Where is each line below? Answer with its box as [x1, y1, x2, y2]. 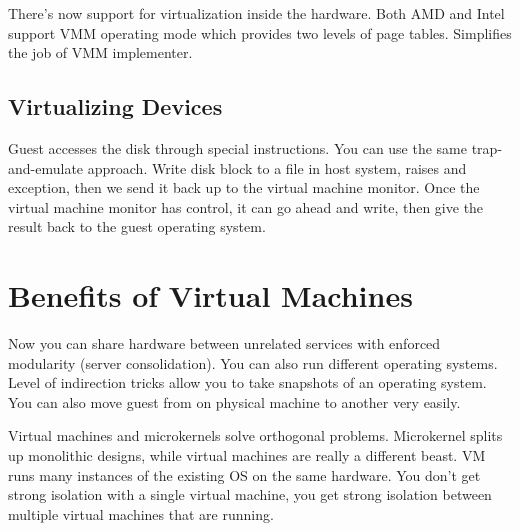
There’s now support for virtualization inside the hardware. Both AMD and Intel [8, 3, 505, 23]
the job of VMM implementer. [8, 42, 193, 63]
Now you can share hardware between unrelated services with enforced [8, 333, 441, 354]
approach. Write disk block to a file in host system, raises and [87, 157, 467, 178]
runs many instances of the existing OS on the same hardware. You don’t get [8, 464, 481, 485]
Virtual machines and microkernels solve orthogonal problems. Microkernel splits [8, 425, 503, 446]
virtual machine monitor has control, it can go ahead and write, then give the [8, 196, 484, 217]
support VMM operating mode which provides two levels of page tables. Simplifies [8, 22, 512, 43]
